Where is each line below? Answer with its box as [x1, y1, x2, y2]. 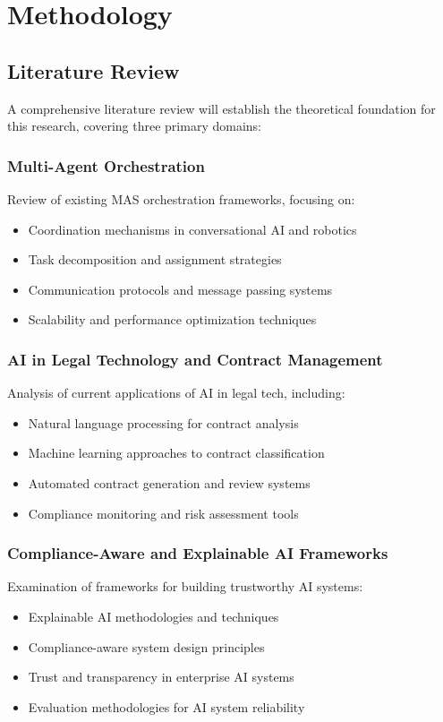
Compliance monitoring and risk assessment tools [28, 503, 299, 522]
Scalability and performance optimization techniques [28, 310, 317, 329]
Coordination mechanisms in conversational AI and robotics [28, 219, 357, 238]
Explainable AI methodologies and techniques [28, 606, 279, 625]
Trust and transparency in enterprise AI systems [28, 667, 294, 686]
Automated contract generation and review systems [28, 473, 311, 492]
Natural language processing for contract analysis [28, 413, 299, 432]
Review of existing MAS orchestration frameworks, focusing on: [7, 189, 355, 208]
